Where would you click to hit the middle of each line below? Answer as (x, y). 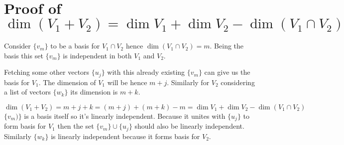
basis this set (24, 55)
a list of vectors (27, 92)
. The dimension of (67, 82)
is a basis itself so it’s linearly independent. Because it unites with (125, 116)
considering (238, 82)
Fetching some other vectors (47, 72)
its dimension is (94, 92)
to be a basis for (75, 46)
